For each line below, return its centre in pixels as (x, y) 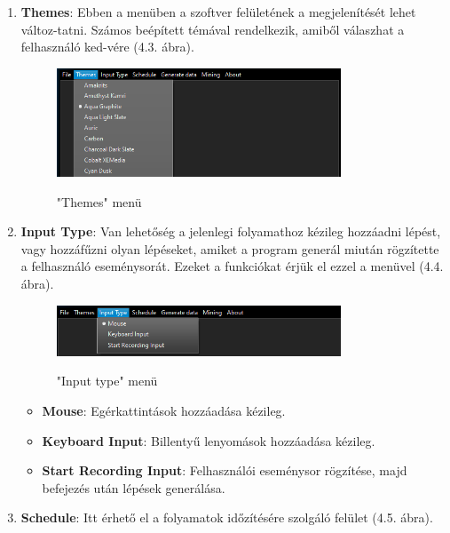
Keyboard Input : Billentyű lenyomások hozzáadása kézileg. (209, 440)
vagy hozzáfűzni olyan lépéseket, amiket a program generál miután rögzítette (230, 248)
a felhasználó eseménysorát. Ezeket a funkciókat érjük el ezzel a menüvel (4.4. (232, 266)
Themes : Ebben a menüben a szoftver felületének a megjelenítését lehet (218, 12)
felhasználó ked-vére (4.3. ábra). (107, 47)
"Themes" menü (99, 201)
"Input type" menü (107, 381)
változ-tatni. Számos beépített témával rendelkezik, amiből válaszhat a (213, 29)
